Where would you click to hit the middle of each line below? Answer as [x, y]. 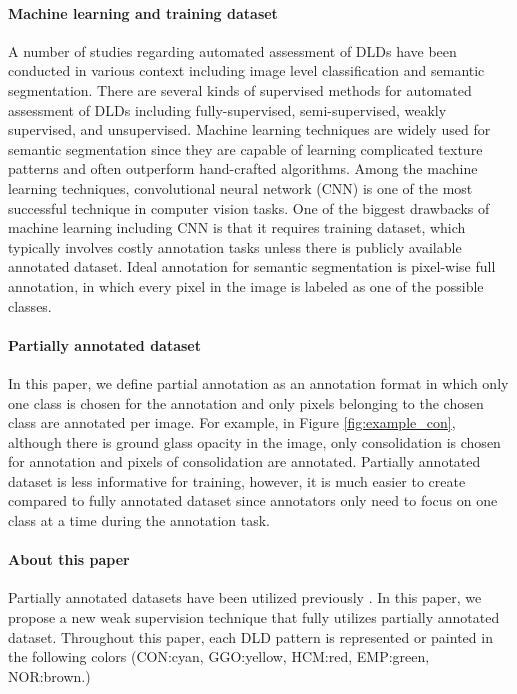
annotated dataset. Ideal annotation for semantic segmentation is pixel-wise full [252, 266]
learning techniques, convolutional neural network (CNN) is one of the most [240, 187]
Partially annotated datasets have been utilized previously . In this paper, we [245, 597]
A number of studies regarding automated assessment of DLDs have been [232, 50]
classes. [30, 305]
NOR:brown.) [49, 675]
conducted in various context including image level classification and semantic [246, 70]
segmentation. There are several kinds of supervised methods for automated [240, 89]
